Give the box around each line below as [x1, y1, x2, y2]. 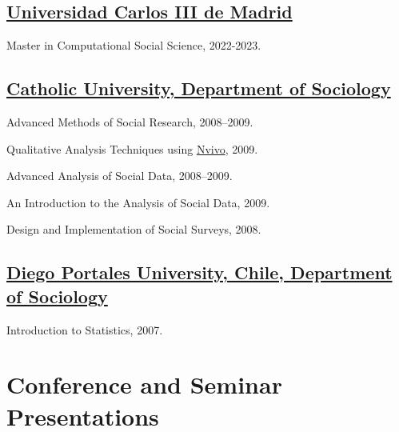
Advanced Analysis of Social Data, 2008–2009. [6, 167, 233, 184]
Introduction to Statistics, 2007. [6, 321, 163, 338]
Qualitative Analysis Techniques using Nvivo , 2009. [6, 140, 258, 157]
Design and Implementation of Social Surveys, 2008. [6, 221, 261, 238]
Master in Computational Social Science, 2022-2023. [6, 37, 261, 54]
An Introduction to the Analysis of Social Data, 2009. [6, 194, 270, 210]
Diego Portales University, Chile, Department [6, 260, 393, 285]
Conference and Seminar [6, 368, 282, 401]
